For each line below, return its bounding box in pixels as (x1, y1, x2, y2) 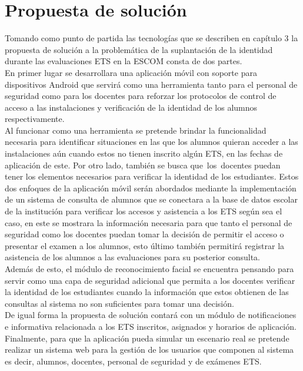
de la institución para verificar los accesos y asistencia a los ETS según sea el (5, 205, 282, 217)
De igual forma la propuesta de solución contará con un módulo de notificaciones (5, 309, 297, 321)
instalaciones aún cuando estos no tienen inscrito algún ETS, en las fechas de (5, 147, 283, 160)
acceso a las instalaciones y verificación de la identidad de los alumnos (5, 101, 258, 113)
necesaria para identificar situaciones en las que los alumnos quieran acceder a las (5, 135, 298, 148)
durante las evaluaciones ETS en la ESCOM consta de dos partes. (5, 55, 242, 67)
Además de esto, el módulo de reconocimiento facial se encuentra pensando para (5, 263, 294, 274)
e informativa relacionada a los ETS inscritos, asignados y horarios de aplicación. (5, 320, 297, 332)
